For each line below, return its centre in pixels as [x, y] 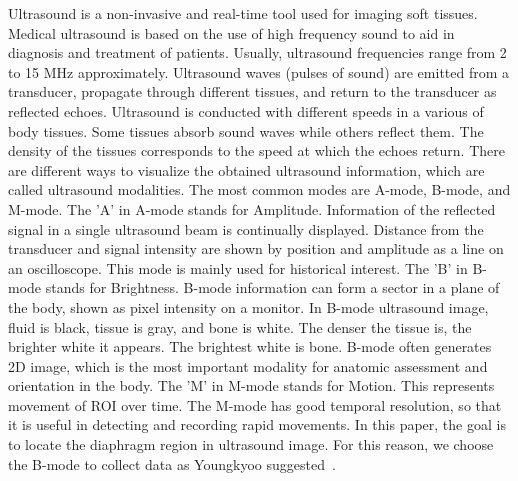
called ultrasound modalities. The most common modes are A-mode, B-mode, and [259, 189]
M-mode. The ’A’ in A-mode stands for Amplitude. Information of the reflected [252, 208]
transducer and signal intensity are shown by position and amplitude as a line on [256, 248]
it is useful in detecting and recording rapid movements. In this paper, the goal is [257, 424]
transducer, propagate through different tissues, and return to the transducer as [252, 91]
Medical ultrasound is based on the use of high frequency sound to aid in [231, 32]
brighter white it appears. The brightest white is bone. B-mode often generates [250, 346]
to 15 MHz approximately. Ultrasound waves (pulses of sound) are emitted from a [259, 71]
